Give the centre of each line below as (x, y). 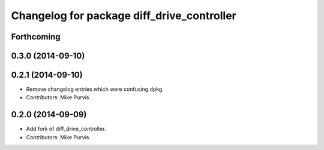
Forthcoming (36, 37)
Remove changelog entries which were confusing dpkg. (95, 89)
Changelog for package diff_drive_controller (124, 16)
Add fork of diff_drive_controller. (66, 129)
